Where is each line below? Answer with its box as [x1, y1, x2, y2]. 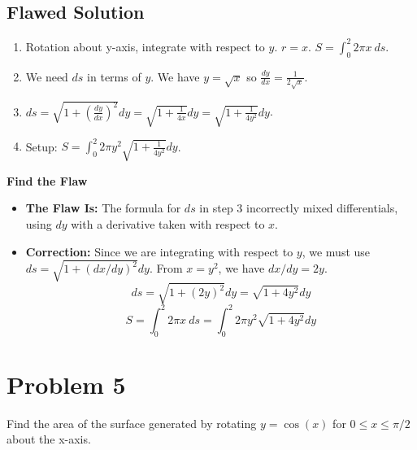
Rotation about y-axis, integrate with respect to [25, 37, 265, 55]
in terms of [87, 68, 141, 85]
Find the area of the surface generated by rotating [7, 414, 257, 431]
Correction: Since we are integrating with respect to [25, 242, 293, 260]
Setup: [25, 138, 58, 155]
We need [25, 68, 68, 85]
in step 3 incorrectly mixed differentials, [199, 199, 398, 216]
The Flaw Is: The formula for [25, 199, 181, 216]
